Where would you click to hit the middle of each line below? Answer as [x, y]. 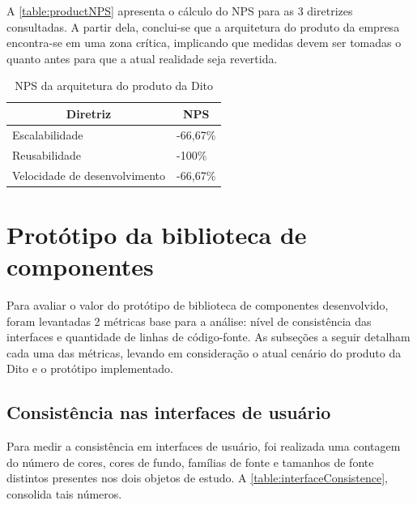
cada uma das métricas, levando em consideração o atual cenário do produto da [204, 352]
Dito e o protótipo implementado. [90, 368]
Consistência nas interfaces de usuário [169, 412]
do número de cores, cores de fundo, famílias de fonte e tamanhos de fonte [190, 462]
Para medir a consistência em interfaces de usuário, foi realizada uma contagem [204, 446]
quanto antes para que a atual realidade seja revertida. [142, 58]
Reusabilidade [47, 154]
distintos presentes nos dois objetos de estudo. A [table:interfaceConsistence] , [198, 478]
